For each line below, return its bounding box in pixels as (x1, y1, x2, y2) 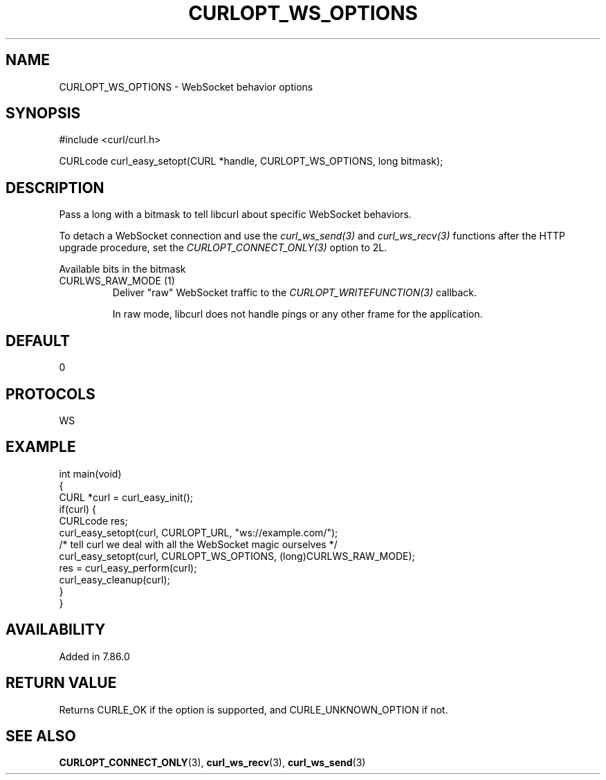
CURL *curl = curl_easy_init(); (59, 491, 193, 503)
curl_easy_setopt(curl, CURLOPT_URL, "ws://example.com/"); (59, 526, 338, 538)
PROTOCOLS (6, 385, 95, 403)
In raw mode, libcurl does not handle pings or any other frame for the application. (112, 308, 483, 320)
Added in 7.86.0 (59, 650, 130, 662)
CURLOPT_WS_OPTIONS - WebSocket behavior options (59, 80, 313, 93)
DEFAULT (6, 332, 70, 350)
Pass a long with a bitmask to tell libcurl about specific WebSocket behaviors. (59, 208, 412, 221)
